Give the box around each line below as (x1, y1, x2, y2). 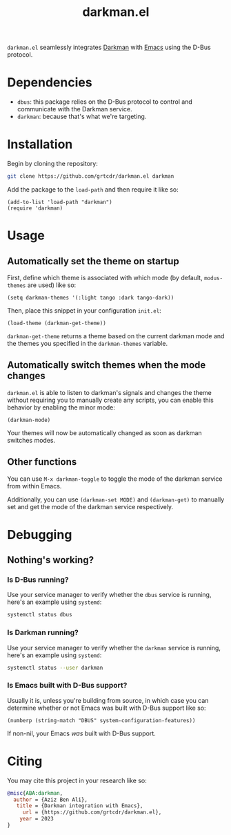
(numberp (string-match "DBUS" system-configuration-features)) (7, 717, 196, 724)
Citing (7, 753, 43, 769)
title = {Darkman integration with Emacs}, (16, 802, 143, 809)
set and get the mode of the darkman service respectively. (7, 502, 174, 511)
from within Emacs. (7, 481, 62, 490)
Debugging (7, 526, 72, 542)
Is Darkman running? (7, 627, 79, 637)
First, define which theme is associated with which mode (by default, (7, 273, 203, 282)
